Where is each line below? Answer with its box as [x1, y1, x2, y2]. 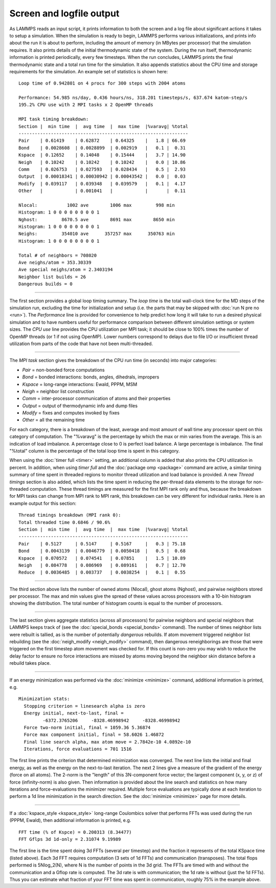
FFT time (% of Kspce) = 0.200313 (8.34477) [18, 829, 132, 835]
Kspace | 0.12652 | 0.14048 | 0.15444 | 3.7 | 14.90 [18, 152, 186, 158]
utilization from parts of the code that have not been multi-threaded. [9, 341, 153, 347]
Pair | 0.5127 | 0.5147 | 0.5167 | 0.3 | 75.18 [18, 541, 186, 546]
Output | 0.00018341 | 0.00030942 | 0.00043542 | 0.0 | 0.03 [18, 174, 186, 179]
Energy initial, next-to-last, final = [24, 710, 124, 716]
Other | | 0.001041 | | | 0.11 [18, 188, 186, 194]
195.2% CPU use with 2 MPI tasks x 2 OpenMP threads [18, 102, 153, 108]
